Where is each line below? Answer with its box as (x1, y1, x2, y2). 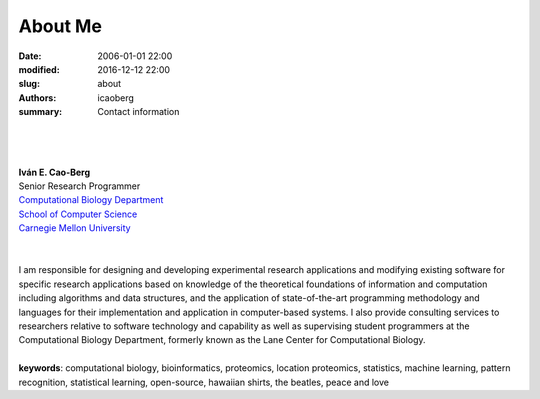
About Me (18, 15, 102, 37)
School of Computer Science (18, 208, 138, 220)
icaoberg (97, 91, 135, 104)
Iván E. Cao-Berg (18, 166, 90, 178)
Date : (18, 50, 42, 62)
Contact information (97, 106, 180, 118)
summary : (18, 106, 63, 118)
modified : (18, 63, 60, 75)
